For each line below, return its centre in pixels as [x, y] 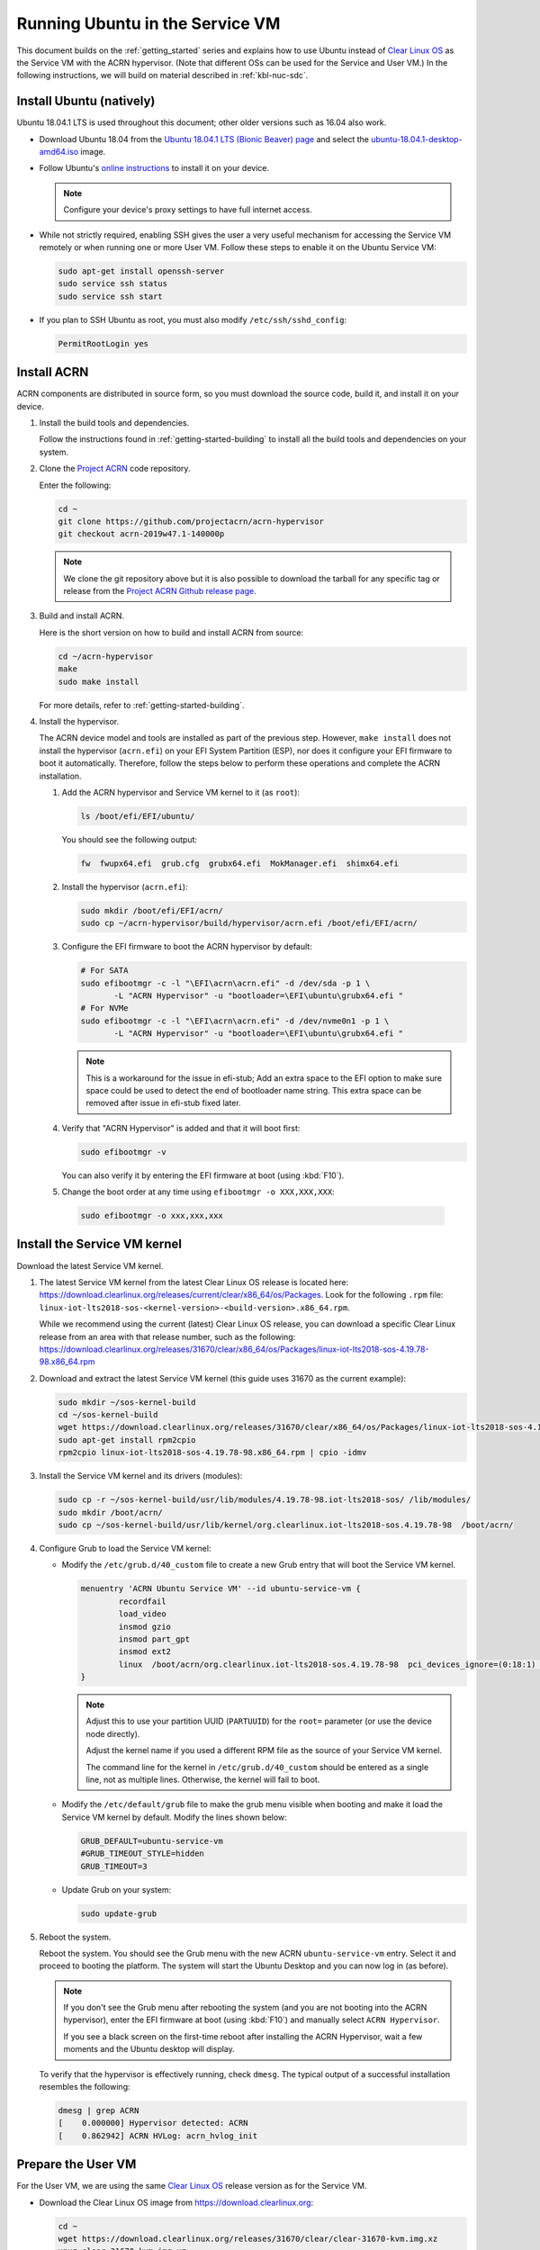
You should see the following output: [130, 839]
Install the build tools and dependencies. [114, 422]
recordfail [142, 1601]
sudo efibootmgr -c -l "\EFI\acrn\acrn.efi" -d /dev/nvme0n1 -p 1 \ [235, 1021]
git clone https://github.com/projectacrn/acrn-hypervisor [191, 521]
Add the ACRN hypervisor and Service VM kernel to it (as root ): [181, 792]
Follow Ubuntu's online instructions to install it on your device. [154, 168]
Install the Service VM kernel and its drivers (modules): [141, 1476]
